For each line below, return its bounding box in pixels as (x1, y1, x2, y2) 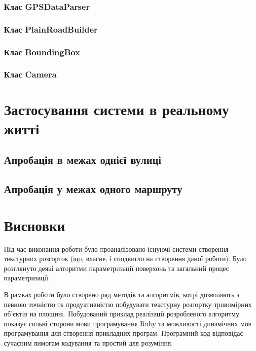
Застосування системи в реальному (4, 99, 229, 119)
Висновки (4, 215, 66, 235)
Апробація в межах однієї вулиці (4, 152, 161, 167)
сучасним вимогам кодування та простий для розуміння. (4, 337, 173, 348)
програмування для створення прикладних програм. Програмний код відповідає (4, 328, 243, 338)
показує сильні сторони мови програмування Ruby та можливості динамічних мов (4, 318, 252, 328)
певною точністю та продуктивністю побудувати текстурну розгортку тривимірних (4, 299, 252, 309)
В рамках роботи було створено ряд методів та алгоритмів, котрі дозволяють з (4, 289, 240, 299)
